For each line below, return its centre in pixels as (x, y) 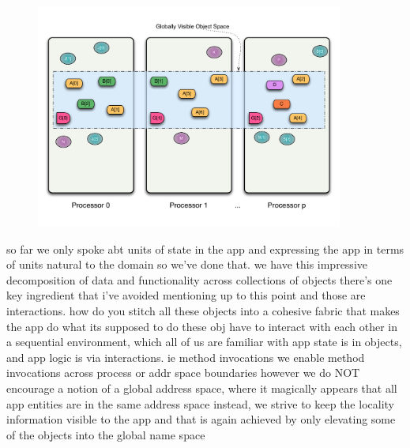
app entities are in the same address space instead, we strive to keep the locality (200, 403)
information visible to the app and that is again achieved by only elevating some (201, 419)
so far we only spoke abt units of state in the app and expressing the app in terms (205, 248)
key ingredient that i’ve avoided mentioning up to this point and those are (186, 295)
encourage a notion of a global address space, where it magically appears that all (202, 388)
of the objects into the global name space (106, 434)
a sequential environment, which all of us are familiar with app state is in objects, (204, 342)
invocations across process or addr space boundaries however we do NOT (183, 373)
